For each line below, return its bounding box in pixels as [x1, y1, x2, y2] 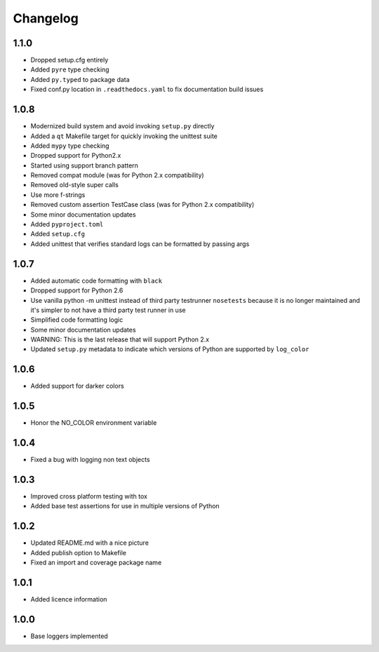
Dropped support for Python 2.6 [30, 286, 124, 294]
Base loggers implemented [30, 632, 108, 640]
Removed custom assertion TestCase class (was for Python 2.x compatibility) [30, 201, 255, 209]
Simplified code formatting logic [30, 315, 124, 324]
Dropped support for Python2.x [30, 151, 121, 160]
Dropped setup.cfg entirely [30, 56, 109, 64]
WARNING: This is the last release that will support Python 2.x [30, 335, 210, 344]
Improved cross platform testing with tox [30, 492, 147, 501]
